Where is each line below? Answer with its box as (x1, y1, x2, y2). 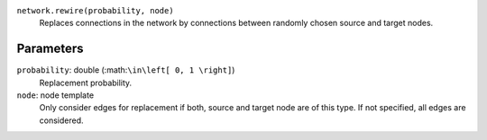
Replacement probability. (39, 77, 133, 88)
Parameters (16, 41, 84, 57)
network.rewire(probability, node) (16, 5, 175, 15)
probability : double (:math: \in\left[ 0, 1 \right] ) (16, 65, 235, 75)
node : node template (16, 90, 95, 101)
